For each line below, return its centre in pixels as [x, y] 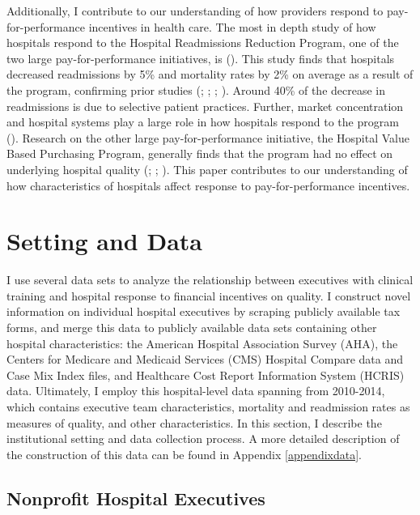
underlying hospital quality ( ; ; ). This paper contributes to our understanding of [207, 169]
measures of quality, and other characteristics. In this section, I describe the [194, 422]
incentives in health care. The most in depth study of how [232, 26]
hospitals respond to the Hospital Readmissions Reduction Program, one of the [203, 43]
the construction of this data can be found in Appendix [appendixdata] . [184, 454]
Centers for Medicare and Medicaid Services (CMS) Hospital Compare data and [205, 359]
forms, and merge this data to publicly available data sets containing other [192, 328]
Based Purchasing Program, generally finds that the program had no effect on [200, 153]
